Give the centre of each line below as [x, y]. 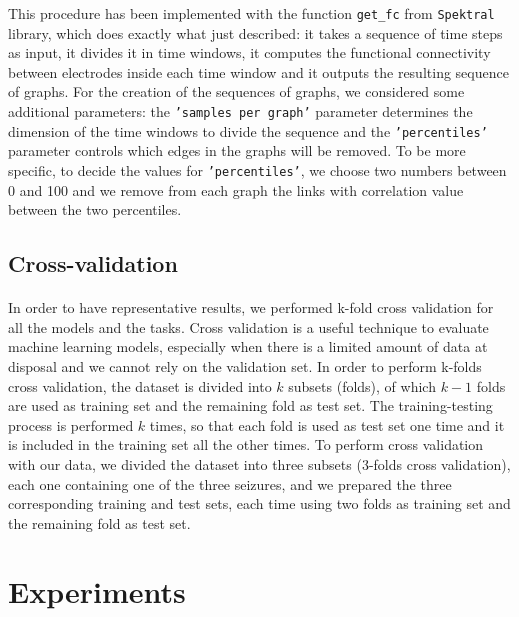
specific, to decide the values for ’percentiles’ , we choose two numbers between [257, 169]
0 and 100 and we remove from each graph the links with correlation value [236, 189]
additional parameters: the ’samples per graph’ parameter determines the [240, 111]
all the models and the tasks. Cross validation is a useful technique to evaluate [248, 326]
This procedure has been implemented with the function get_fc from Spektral [251, 13]
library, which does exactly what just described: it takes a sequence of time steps [255, 32]
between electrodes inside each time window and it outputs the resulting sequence [258, 71]
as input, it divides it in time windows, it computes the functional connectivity [249, 52]
